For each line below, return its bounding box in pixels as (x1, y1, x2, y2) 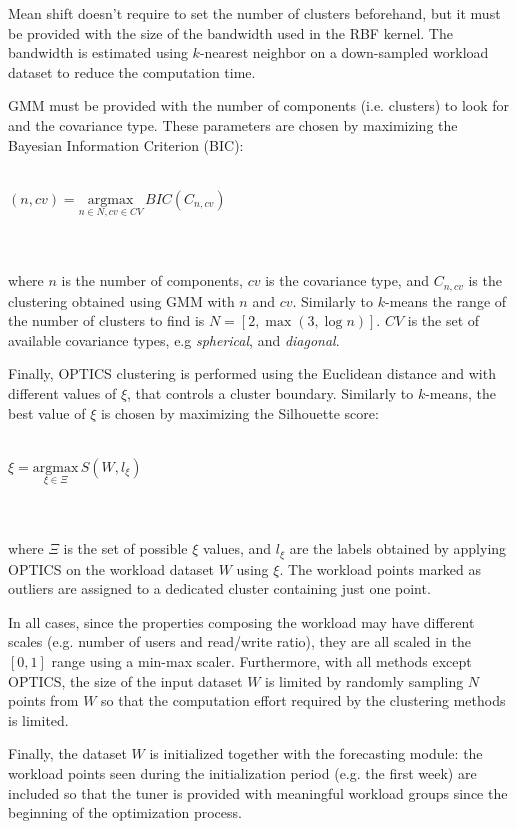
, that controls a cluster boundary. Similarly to (127, 382, 414, 403)
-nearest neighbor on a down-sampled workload (199, 42, 489, 63)
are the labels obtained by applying (289, 538, 507, 559)
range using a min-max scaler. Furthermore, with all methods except (51, 651, 472, 671)
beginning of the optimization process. (8, 802, 242, 823)
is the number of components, (61, 270, 243, 291)
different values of (8, 382, 117, 403)
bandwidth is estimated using (8, 42, 188, 63)
